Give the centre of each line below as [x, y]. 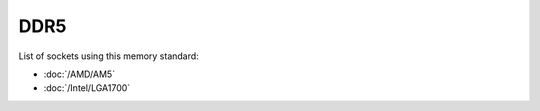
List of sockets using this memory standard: [108, 56]
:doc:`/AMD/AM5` [79, 74]
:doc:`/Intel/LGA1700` [87, 88]
